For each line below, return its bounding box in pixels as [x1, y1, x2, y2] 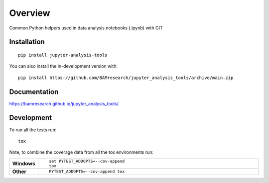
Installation [9, 38, 45, 46]
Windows [12, 160, 35, 167]
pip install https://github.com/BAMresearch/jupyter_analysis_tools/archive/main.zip [18, 75, 234, 81]
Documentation [9, 88, 59, 96]
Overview [9, 7, 50, 18]
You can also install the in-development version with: [9, 63, 118, 69]
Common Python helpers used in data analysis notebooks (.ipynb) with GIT [9, 25, 163, 31]
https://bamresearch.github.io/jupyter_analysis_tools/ [9, 100, 119, 106]
